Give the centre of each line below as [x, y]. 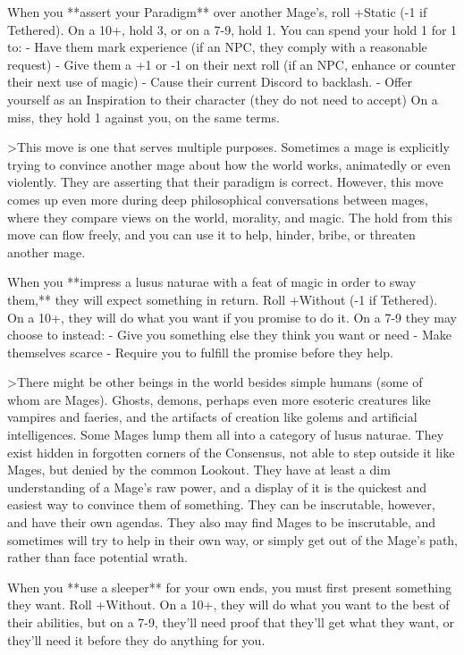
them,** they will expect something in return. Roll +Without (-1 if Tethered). [223, 299]
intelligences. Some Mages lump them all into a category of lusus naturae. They [226, 435]
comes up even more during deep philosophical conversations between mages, [218, 199]
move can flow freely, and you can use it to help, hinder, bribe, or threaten [211, 235]
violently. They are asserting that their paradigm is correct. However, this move [225, 182]
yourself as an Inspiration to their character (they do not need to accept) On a [223, 99]
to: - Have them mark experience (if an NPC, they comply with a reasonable [217, 47]
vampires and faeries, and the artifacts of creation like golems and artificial [212, 417]
